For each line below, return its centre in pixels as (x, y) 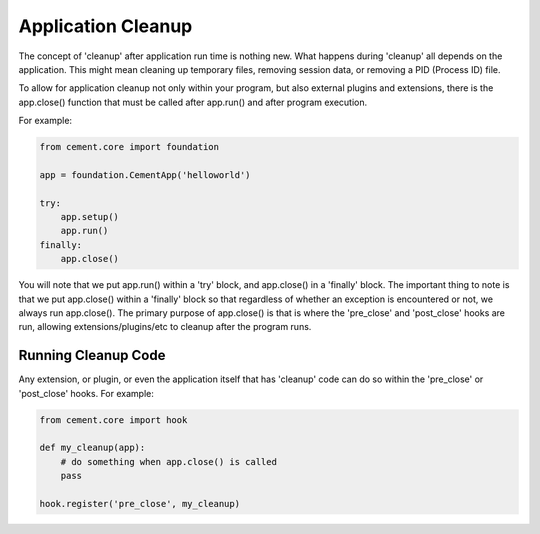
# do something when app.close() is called (168, 461)
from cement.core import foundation (129, 147)
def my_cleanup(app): (92, 448)
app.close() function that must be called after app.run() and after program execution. (193, 102)
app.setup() (90, 217)
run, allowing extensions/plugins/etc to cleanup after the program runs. (165, 327)
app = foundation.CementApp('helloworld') (145, 174)
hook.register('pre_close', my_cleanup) (139, 503)
